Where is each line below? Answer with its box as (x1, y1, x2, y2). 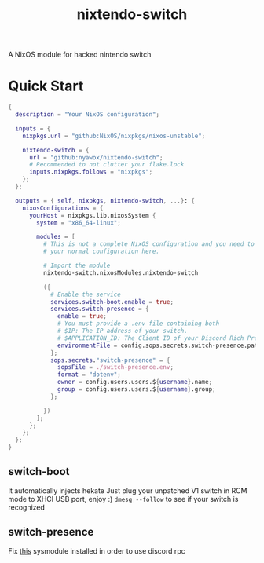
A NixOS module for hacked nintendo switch (8, 49, 152, 60)
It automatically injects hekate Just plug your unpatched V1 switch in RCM (8, 485, 247, 495)
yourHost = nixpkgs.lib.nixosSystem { (28, 211, 156, 219)
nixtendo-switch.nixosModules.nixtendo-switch (42, 269, 199, 276)
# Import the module (42, 261, 111, 269)
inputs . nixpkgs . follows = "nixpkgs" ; (28, 168, 153, 176)
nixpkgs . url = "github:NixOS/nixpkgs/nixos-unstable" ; (22, 132, 206, 140)
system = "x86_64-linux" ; (36, 218, 122, 227)
